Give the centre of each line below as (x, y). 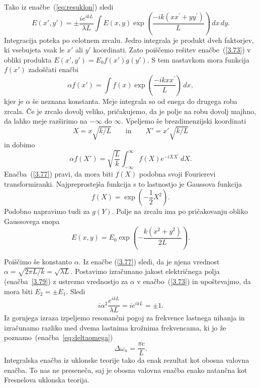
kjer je (14, 101)
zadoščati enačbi (54, 69)
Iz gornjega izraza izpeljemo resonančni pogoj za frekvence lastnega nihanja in (124, 318)
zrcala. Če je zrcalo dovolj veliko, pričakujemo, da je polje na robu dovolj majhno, (130, 111)
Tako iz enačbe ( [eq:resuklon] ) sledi (59, 7)
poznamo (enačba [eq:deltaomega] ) (59, 337)
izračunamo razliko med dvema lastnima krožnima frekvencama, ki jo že (115, 327)
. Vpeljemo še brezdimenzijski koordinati (184, 121)
